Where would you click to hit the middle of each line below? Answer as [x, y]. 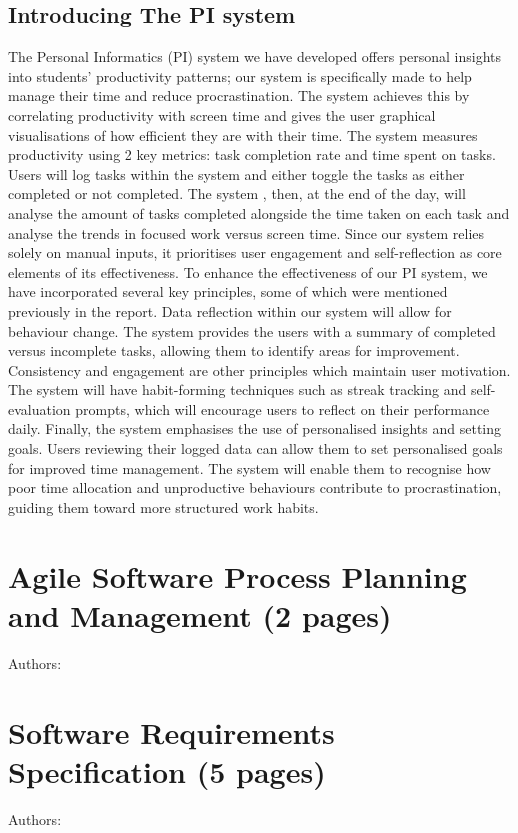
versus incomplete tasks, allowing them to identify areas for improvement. [234, 350]
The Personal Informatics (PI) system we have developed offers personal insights [255, 56]
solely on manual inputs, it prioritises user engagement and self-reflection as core [255, 252]
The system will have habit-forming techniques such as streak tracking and [237, 389]
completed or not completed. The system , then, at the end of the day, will [237, 193]
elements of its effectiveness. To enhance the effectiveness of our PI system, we [248, 271]
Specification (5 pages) [167, 770]
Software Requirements [171, 731]
